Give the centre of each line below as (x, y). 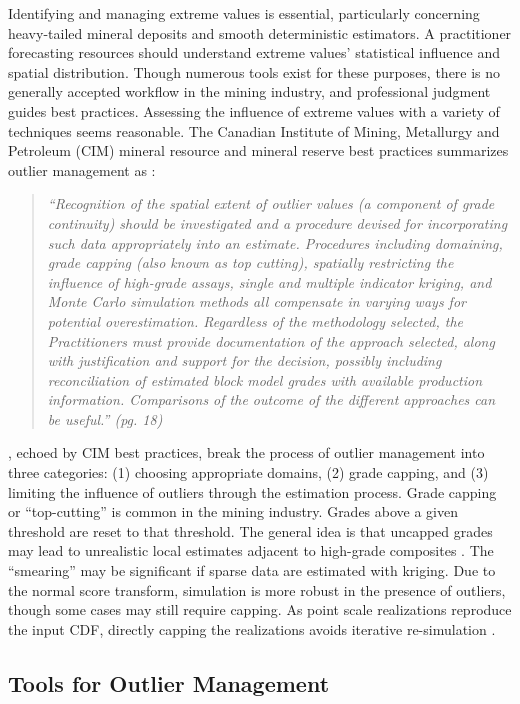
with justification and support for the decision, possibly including (244, 360)
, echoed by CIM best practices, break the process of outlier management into (246, 452)
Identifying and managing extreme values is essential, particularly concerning (244, 13)
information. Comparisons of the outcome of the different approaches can (271, 399)
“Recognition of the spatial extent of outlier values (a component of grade (271, 203)
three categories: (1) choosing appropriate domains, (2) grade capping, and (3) (248, 472)
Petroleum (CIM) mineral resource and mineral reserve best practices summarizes (258, 150)
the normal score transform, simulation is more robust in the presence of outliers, (257, 589)
